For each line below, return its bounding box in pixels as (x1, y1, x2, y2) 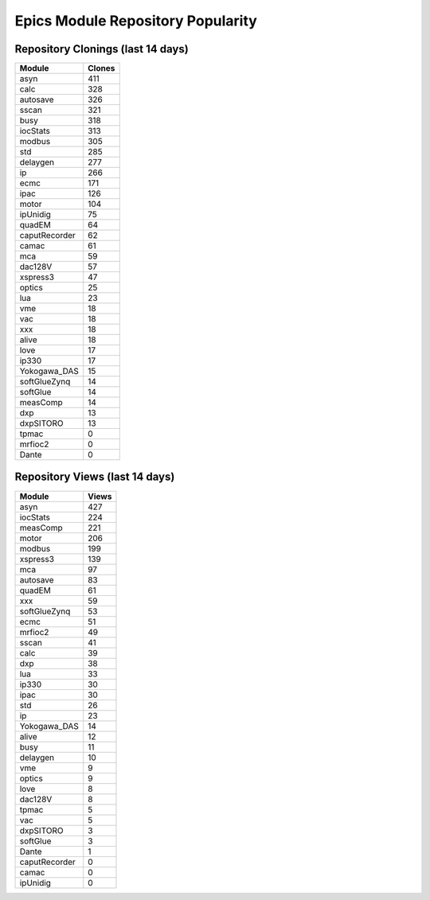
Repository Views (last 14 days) (14, 470, 175, 484)
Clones (88, 63, 115, 74)
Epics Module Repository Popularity (14, 12, 258, 29)
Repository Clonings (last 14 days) (14, 42, 189, 56)
